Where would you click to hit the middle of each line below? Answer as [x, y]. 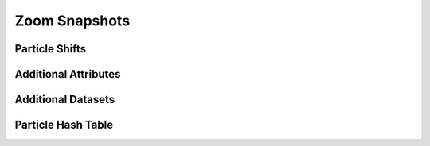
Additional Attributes [68, 74]
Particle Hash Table [64, 125]
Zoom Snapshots [72, 21]
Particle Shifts [51, 49]
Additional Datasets [65, 100]
